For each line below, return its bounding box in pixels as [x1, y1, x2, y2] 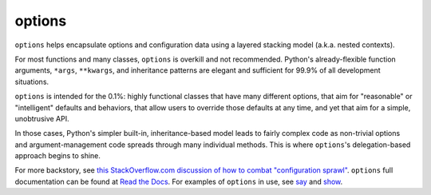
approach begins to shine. [14, 151, 101, 161]
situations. [14, 77, 49, 86]
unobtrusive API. [14, 113, 69, 123]
